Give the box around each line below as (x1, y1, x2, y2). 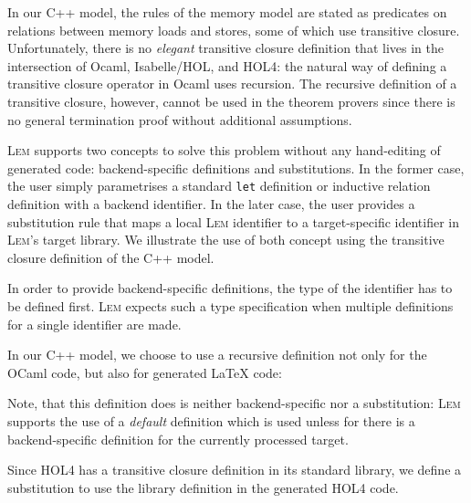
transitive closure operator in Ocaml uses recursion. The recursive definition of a (7, 74, 457, 93)
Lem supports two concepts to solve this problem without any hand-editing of (7, 141, 441, 160)
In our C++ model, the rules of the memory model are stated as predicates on (7, 3, 447, 21)
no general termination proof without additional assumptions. (7, 110, 352, 129)
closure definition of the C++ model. (7, 247, 215, 267)
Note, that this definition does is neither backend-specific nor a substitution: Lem (7, 393, 461, 413)
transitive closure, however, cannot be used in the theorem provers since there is (7, 91, 455, 110)
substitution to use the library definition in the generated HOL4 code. (7, 477, 399, 497)
